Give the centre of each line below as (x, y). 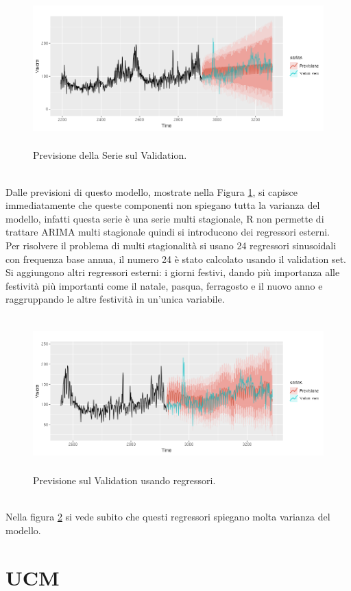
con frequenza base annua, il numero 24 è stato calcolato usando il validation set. (176, 259)
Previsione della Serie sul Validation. (110, 155)
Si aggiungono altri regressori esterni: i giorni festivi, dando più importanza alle (173, 272)
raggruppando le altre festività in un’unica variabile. (115, 299)
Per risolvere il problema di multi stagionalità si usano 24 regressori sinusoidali (171, 245)
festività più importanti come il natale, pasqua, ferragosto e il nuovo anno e (164, 285)
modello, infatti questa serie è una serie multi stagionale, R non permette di (165, 218)
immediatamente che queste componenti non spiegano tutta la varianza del (163, 205)
